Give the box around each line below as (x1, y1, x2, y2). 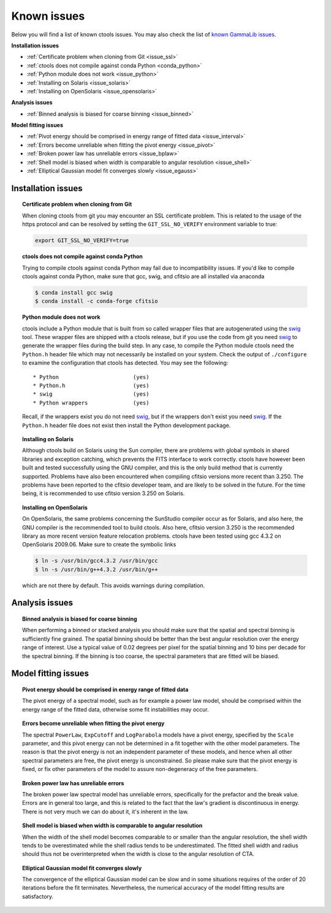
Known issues (11, 9, 85, 23)
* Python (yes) (32, 374, 150, 380)
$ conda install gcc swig (34, 289, 113, 296)
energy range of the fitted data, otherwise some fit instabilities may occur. (22, 705, 209, 713)
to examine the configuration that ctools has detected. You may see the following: (22, 359, 229, 367)
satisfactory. (22, 893, 54, 900)
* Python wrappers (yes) (32, 399, 150, 406)
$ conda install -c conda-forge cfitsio (34, 298, 158, 305)
